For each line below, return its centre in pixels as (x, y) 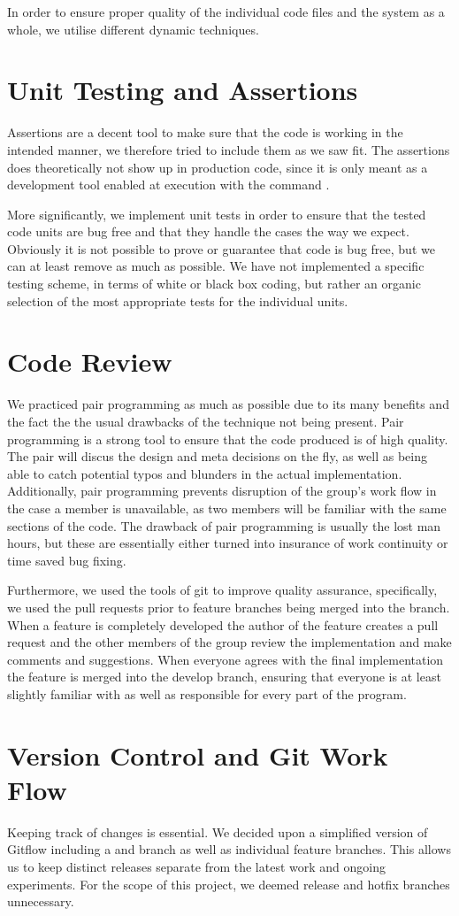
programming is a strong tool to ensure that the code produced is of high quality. (228, 439)
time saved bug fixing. (67, 560)
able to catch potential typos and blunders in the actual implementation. (205, 473)
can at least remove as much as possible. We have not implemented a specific (216, 266)
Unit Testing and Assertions (183, 90)
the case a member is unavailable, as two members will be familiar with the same (227, 508)
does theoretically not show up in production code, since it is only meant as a (218, 167)
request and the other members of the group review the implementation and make (229, 642)
